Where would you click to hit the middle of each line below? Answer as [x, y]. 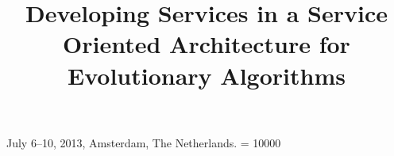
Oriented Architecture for [207, 44]
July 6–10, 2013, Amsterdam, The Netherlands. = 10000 [144, 142]
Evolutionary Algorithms [207, 75]
